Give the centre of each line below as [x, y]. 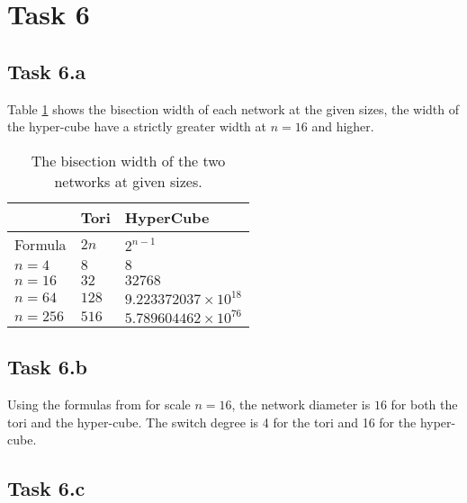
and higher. [343, 126]
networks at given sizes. [128, 181]
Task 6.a [47, 71]
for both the [424, 404]
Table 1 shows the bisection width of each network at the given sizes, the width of [233, 108]
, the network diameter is [301, 404]
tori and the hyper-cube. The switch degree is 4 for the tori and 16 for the [212, 422]
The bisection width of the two [128, 160]
